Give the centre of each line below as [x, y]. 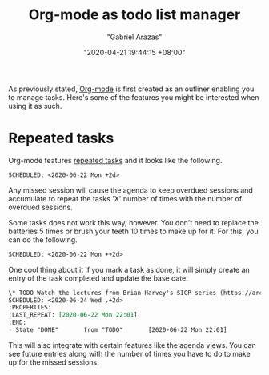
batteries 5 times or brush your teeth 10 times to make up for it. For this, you [133, 231]
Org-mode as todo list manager [134, 15]
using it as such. [35, 106]
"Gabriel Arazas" [134, 37]
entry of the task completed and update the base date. [98, 278]
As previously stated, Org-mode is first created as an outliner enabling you [131, 89]
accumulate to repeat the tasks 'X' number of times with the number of [125, 198]
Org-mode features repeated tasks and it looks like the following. [115, 160]
